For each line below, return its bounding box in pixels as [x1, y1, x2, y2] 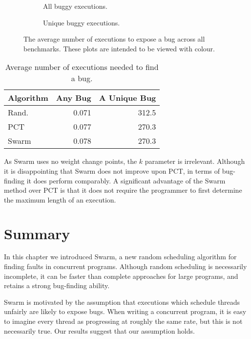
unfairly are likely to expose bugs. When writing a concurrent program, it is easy [4, 306, 247, 316]
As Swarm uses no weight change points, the [4, 156, 137, 166]
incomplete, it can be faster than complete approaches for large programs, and [4, 271, 238, 281]
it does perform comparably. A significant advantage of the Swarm [26, 175, 226, 185]
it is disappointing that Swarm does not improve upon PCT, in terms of [4, 165, 220, 176]
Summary [4, 223, 70, 243]
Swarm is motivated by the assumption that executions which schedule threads [4, 296, 240, 307]
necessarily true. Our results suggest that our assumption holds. [4, 325, 195, 336]
